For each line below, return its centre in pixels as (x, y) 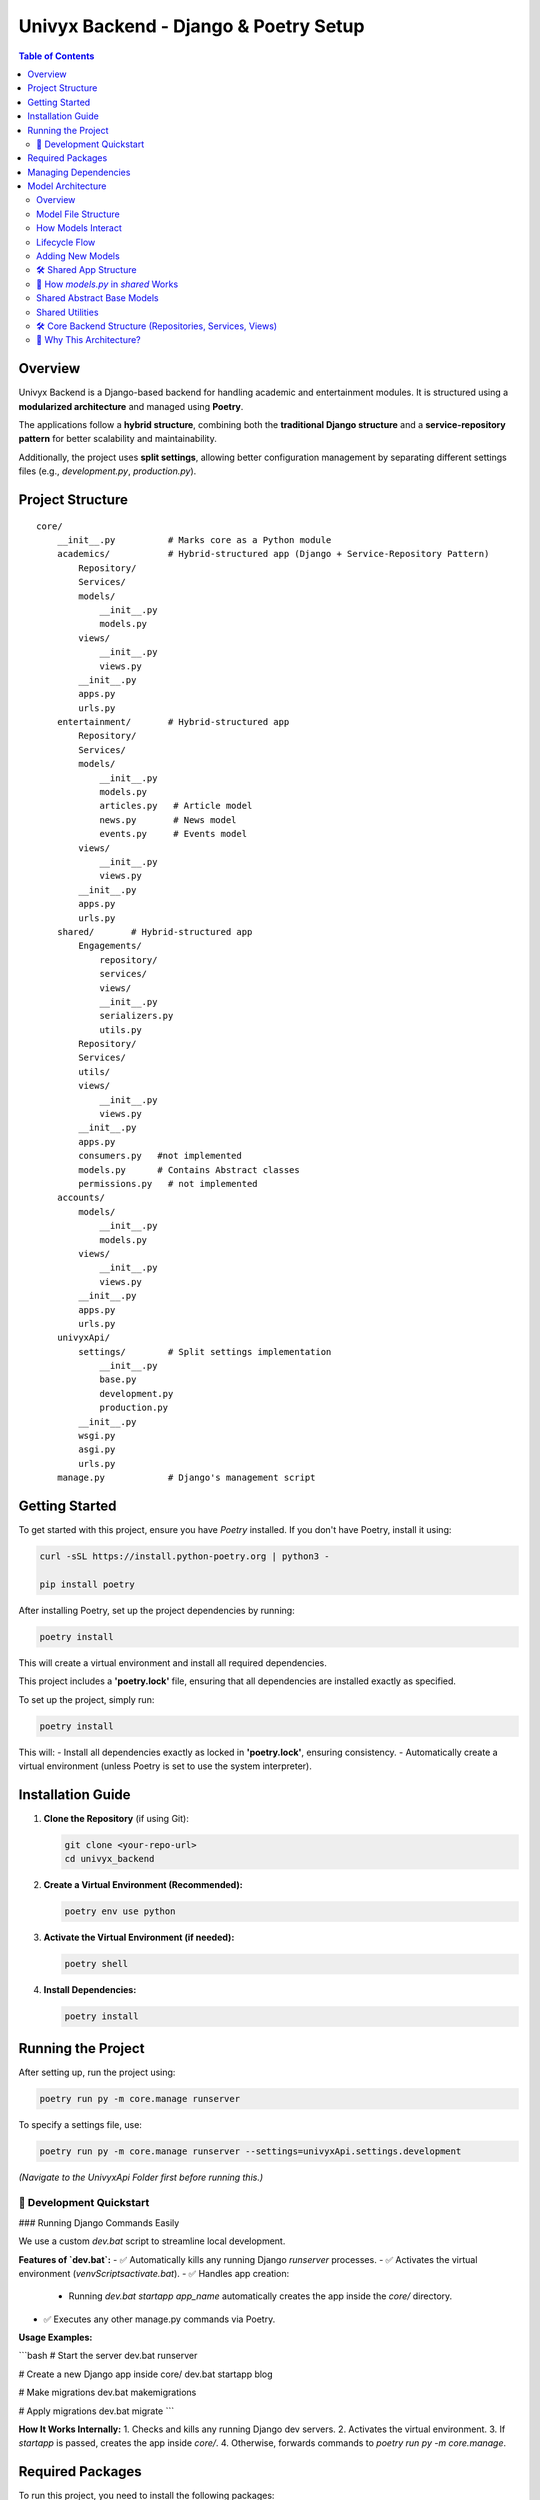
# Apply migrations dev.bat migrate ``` (96, 2411)
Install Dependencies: (90, 1990)
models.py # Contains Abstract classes (189, 1169)
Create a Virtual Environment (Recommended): (143, 1885)
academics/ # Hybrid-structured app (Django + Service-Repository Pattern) (273, 554)
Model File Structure (78, 214)
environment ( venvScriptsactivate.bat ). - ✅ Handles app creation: (154, 2273)
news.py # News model (168, 819)
